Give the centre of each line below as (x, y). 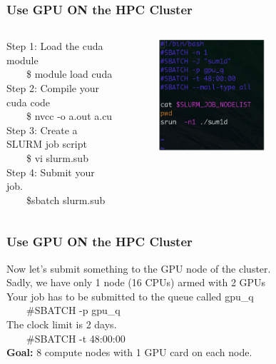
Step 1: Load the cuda (55, 46)
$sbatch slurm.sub (66, 199)
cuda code (29, 102)
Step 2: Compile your (53, 88)
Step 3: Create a (42, 130)
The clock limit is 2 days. (62, 324)
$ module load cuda (69, 74)
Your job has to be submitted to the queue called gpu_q (130, 296)
